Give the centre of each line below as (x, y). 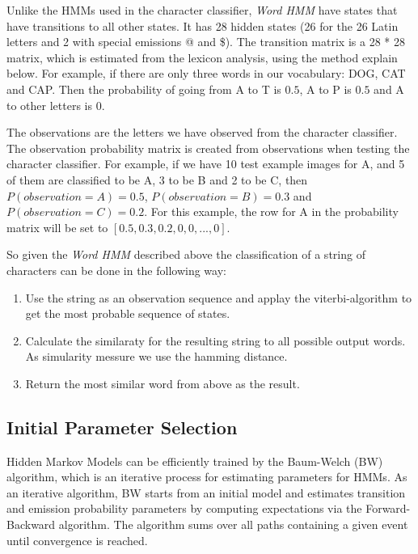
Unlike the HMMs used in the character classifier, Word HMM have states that (202, 10)
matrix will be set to (57, 227)
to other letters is (49, 105)
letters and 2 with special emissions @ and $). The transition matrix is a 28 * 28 (206, 42)
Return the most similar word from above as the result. (163, 383)
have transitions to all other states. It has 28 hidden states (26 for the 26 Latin (203, 25)
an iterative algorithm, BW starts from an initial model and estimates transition (206, 492)
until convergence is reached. (77, 540)
